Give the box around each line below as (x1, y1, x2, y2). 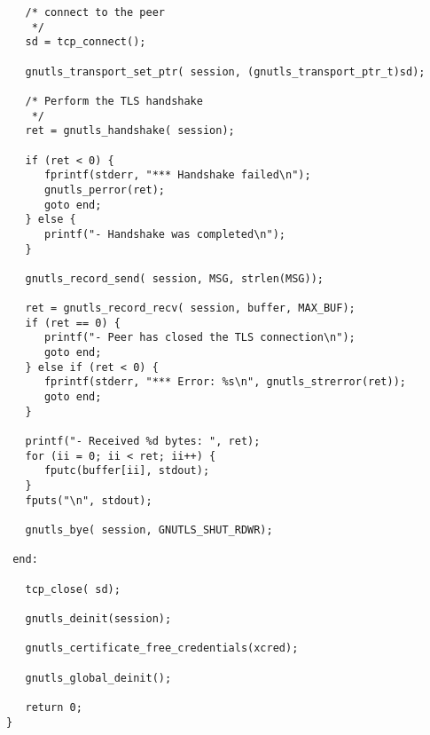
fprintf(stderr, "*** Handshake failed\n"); (43, 169, 311, 182)
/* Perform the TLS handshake (25, 94, 203, 107)
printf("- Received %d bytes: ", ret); (25, 435, 261, 448)
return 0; (25, 700, 82, 714)
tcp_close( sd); (25, 582, 121, 596)
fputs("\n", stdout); (25, 494, 152, 507)
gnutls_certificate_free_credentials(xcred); (25, 642, 299, 655)
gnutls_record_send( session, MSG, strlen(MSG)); (25, 272, 324, 285)
